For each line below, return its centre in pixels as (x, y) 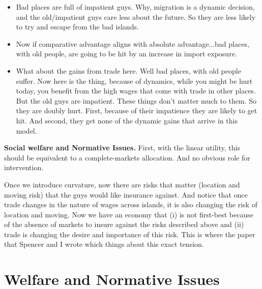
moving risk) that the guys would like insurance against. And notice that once (126, 194)
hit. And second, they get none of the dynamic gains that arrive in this (127, 120)
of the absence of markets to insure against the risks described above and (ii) (124, 224)
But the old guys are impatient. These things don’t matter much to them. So (136, 100)
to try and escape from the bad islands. (77, 27)
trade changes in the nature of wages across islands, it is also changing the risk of (131, 204)
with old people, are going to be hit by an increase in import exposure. (126, 54)
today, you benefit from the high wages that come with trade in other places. (136, 91)
